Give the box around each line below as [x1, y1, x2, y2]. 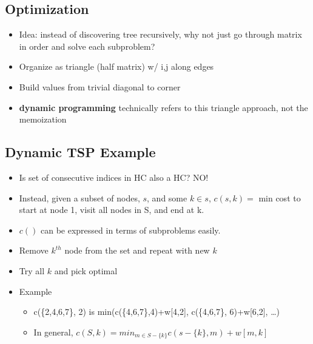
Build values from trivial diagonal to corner [19, 80, 181, 93]
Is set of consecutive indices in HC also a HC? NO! [19, 170, 209, 183]
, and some [147, 191, 187, 204]
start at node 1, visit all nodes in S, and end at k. [19, 203, 204, 216]
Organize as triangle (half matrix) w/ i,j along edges [19, 60, 214, 73]
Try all [19, 264, 45, 277]
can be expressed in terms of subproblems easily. [40, 223, 221, 236]
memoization [19, 113, 67, 126]
